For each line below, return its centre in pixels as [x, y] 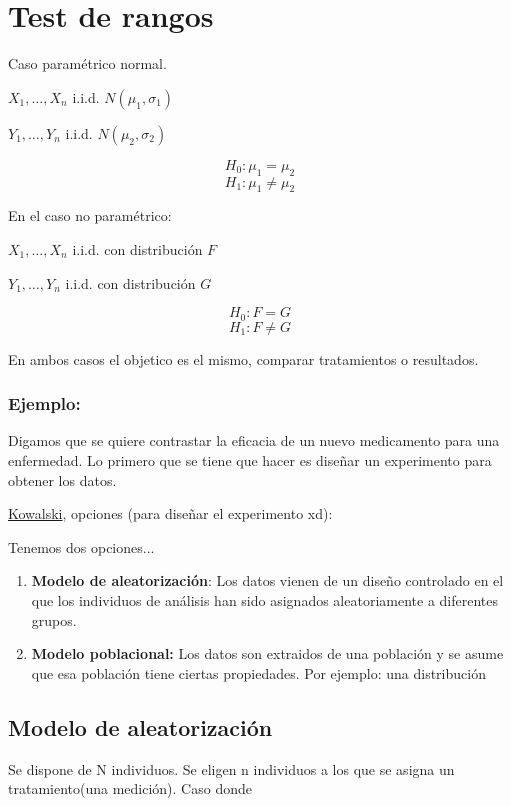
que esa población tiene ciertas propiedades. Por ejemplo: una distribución [258, 672]
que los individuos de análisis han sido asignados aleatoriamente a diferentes [264, 599]
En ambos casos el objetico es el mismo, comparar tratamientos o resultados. [243, 358]
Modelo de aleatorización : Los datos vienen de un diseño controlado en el [267, 580]
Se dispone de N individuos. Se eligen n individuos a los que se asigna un [231, 768]
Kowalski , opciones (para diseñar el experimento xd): [170, 513]
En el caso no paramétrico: [90, 215]
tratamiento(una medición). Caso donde [130, 788]
